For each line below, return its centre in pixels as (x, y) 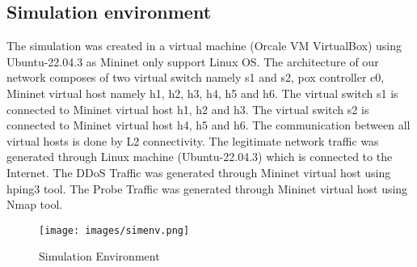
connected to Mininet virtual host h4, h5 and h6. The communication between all (208, 125)
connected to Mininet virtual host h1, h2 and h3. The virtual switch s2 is (188, 109)
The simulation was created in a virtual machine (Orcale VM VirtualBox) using (204, 46)
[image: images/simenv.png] (114, 230)
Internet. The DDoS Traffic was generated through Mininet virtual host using (199, 172)
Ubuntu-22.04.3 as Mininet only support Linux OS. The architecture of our (193, 61)
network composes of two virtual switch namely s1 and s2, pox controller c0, (196, 77)
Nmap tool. (35, 204)
